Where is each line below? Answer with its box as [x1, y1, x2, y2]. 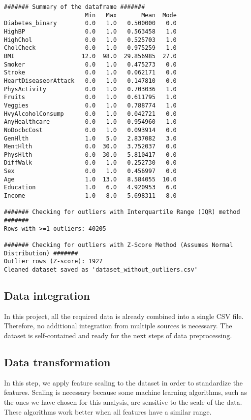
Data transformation [4, 354, 111, 370]
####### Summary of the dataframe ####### [4, 3, 145, 10]
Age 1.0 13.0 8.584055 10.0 [4, 175, 177, 183]
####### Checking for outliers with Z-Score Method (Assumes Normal [4, 242, 233, 249]
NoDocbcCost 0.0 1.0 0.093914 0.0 [4, 126, 177, 134]
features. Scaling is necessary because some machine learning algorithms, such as [4, 387, 247, 397]
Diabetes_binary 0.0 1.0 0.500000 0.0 [4, 20, 177, 27]
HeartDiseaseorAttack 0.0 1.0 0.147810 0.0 [4, 77, 177, 84]
